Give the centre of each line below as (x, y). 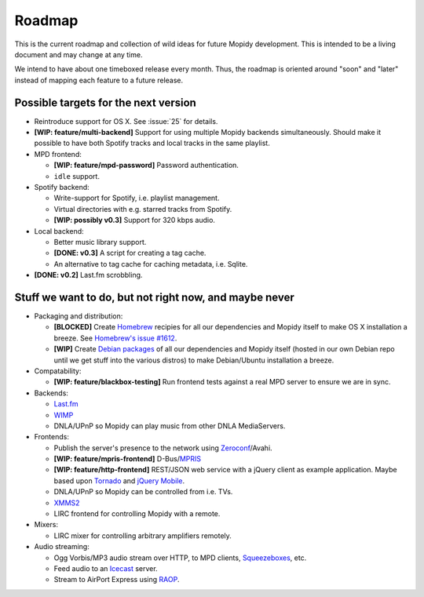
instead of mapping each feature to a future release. (99, 80)
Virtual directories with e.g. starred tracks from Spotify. (143, 209)
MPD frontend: (58, 154)
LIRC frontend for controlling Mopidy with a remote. (137, 514)
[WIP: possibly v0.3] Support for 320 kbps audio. (135, 220)
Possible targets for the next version (105, 102)
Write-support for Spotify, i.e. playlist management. (137, 198)
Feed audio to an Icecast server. (106, 568)
